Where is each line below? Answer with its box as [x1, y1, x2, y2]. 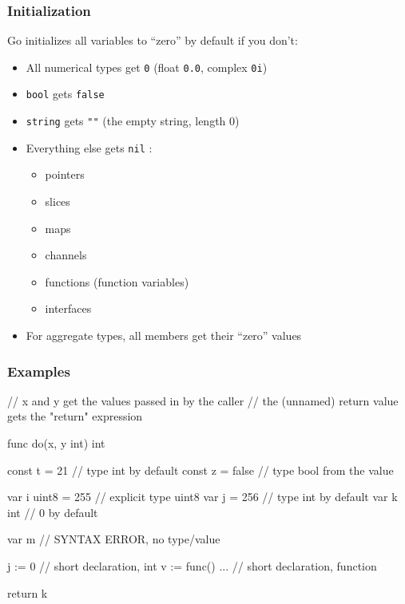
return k [7, 584, 48, 601]
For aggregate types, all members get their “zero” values [26, 327, 302, 343]
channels [45, 247, 87, 263]
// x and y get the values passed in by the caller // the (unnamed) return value [7, 392, 399, 409]
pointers [45, 166, 85, 183]
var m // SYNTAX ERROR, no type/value [7, 531, 220, 547]
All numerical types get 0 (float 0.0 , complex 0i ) [26, 58, 268, 75]
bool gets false [26, 85, 105, 102]
